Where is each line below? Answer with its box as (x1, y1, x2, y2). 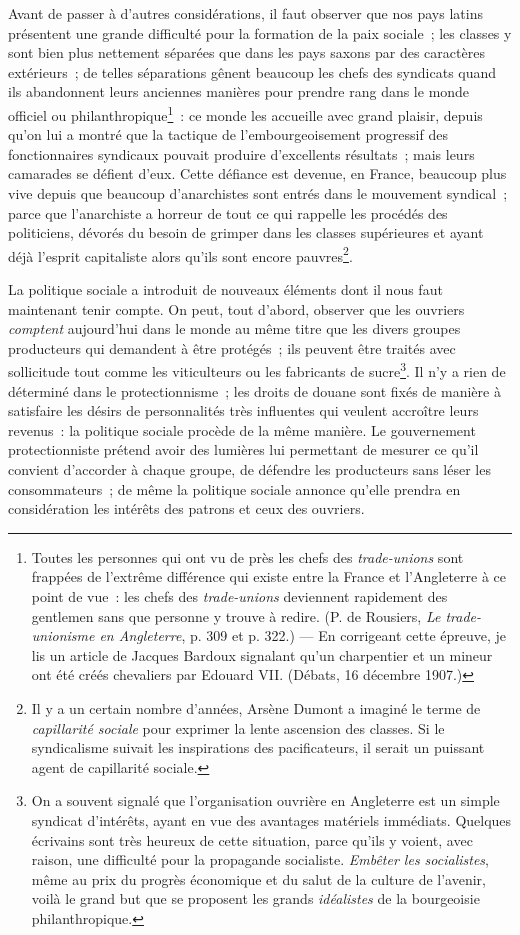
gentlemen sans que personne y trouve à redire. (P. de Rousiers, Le (31, 605, 441, 626)
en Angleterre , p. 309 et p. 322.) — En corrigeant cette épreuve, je (99, 625, 507, 646)
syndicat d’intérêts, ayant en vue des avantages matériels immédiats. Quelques (31, 809, 512, 830)
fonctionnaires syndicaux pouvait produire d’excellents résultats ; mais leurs (8, 143, 475, 164)
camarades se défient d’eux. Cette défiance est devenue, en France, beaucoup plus (8, 163, 507, 184)
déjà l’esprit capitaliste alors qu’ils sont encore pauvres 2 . (8, 242, 353, 266)
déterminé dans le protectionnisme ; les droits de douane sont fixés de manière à (8, 380, 501, 401)
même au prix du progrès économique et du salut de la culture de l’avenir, (31, 868, 486, 889)
